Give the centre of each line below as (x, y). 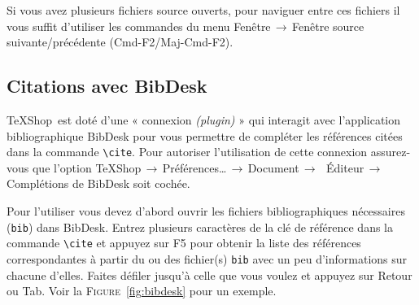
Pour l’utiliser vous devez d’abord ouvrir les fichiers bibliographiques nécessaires (206, 211)
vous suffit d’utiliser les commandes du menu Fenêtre (139, 26)
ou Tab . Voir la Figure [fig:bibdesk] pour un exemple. (142, 291)
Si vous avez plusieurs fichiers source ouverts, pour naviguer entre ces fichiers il (203, 10)
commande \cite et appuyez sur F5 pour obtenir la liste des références (184, 243)
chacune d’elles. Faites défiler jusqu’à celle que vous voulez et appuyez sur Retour (209, 274)
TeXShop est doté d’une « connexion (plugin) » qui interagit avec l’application (204, 119)
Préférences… (194, 167)
